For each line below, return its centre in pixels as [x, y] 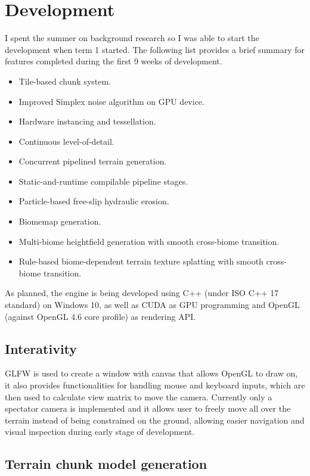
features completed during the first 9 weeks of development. [114, 61]
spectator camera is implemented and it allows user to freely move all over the [148, 408]
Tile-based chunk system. [65, 81]
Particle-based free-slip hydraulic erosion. [94, 201]
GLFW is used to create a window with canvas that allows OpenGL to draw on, [151, 373]
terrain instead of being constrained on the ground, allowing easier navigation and [155, 420]
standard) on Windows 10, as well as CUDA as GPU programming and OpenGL [152, 305]
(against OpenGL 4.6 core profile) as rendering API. [100, 316]
